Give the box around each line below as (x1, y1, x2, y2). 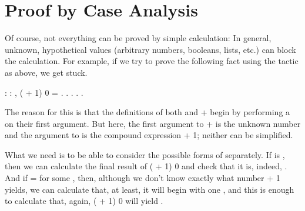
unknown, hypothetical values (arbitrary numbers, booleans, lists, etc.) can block (5, 43, 296, 55)
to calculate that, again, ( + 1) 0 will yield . (5, 195, 163, 207)
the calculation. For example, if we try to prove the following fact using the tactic (5, 55, 299, 67)
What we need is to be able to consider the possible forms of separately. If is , (5, 148, 285, 160)
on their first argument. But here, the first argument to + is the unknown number (5, 117, 301, 129)
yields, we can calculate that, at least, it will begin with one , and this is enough (5, 183, 294, 195)
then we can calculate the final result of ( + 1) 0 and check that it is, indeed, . (5, 160, 287, 172)
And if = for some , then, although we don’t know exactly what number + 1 (5, 172, 280, 184)
